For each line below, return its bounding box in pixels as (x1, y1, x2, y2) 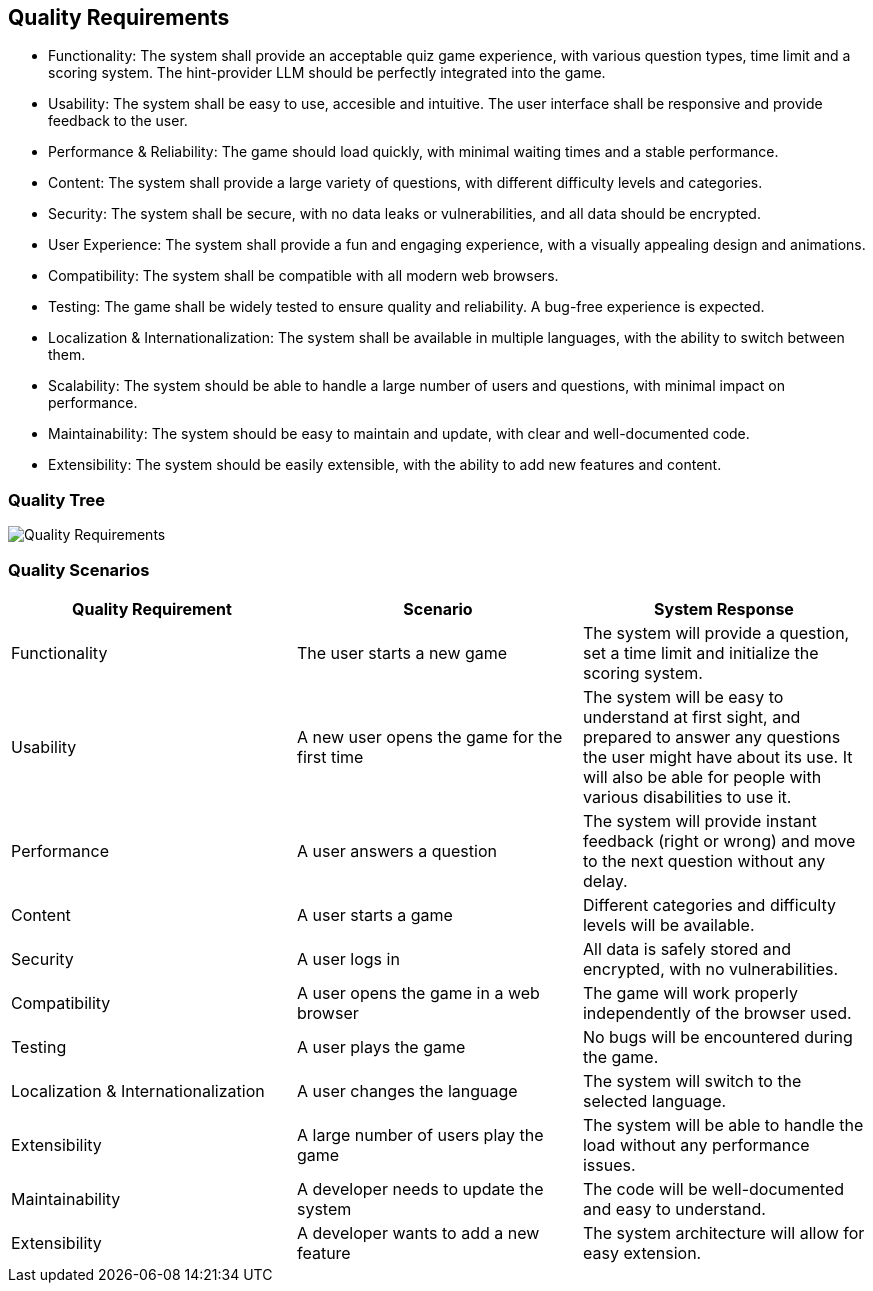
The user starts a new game (296, 642, 508, 663)
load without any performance (582, 1134, 810, 1155)
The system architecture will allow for (582, 1222, 865, 1243)
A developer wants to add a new (296, 1222, 540, 1243)
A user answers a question (296, 840, 497, 861)
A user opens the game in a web (296, 982, 540, 1003)
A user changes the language (296, 1080, 518, 1101)
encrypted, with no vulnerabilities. (582, 958, 839, 979)
